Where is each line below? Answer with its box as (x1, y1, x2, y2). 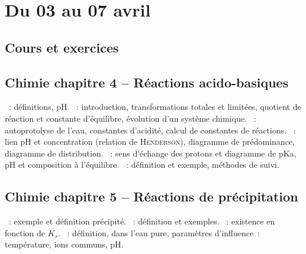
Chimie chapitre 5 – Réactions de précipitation (5, 187, 298, 206)
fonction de (5, 226, 46, 239)
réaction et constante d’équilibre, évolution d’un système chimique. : (5, 112, 256, 124)
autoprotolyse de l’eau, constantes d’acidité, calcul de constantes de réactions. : (5, 123, 296, 136)
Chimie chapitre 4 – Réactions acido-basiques (5, 73, 289, 91)
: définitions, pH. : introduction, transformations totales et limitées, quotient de (8, 100, 301, 113)
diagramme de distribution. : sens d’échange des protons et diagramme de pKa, (5, 146, 297, 159)
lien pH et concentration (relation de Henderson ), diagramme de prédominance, (5, 135, 295, 148)
